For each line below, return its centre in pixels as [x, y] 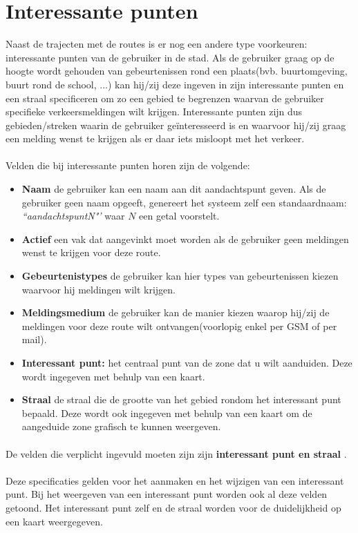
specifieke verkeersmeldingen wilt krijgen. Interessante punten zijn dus [154, 112]
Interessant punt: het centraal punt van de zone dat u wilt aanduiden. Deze [187, 362]
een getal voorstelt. [179, 216]
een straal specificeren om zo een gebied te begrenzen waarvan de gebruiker [165, 98]
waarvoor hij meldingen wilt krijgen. [99, 289]
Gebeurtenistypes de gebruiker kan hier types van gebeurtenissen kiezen [180, 276]
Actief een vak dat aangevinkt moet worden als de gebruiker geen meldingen [185, 239]
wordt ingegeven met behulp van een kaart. [113, 376]
